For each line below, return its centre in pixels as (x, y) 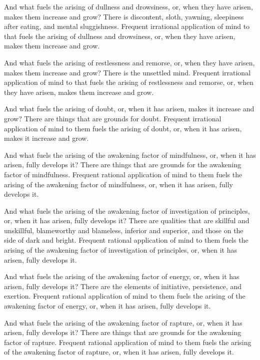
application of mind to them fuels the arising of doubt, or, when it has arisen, (123, 128)
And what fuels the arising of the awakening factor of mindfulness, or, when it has (130, 155)
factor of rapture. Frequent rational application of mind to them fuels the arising (128, 342)
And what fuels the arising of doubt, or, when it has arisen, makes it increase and (129, 109)
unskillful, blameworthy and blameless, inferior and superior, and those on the (124, 230)
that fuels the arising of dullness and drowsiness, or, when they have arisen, (120, 36)
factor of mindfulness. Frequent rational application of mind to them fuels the (123, 174)
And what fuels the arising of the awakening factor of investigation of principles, (127, 210)
